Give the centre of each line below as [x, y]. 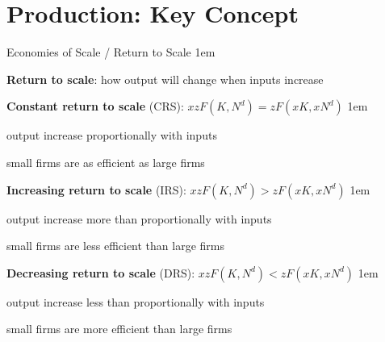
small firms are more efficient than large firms [119, 329]
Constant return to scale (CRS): [95, 106]
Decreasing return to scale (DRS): [101, 272]
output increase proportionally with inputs [112, 135]
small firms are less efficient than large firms [116, 246]
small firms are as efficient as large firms [106, 162]
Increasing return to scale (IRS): [96, 189]
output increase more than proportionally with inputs [139, 218]
